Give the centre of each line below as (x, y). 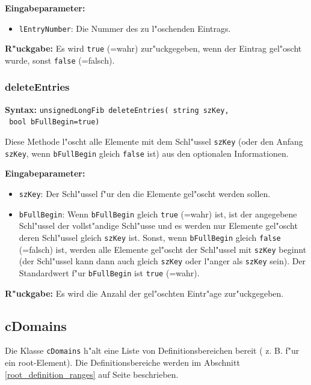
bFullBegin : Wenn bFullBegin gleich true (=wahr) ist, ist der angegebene (158, 214)
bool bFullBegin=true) (54, 122)
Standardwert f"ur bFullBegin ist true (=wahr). (109, 272)
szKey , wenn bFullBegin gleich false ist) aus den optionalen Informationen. (147, 153)
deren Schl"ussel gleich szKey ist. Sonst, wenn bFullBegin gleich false (150, 237)
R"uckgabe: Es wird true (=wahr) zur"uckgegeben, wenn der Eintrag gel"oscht (153, 48)
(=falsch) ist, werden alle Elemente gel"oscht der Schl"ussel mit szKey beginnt (163, 249)
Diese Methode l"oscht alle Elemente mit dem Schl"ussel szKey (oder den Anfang (154, 141)
